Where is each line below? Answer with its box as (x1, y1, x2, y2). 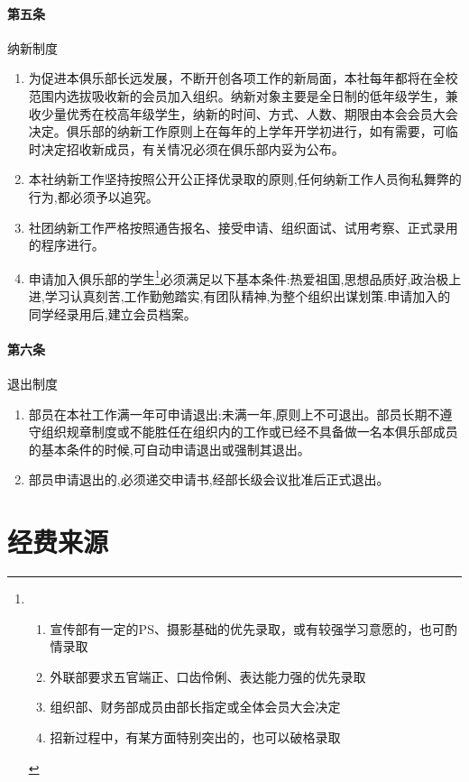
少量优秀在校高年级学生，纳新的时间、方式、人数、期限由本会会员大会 (41, 104, 458, 123)
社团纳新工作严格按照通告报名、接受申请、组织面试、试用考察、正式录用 (28, 217, 458, 236)
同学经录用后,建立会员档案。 (28, 304, 197, 323)
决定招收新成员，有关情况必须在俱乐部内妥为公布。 (41, 139, 345, 158)
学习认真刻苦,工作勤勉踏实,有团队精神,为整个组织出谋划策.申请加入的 (44, 286, 451, 305)
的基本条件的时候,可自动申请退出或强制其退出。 (28, 439, 310, 458)
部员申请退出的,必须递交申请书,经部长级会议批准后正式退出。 (28, 470, 390, 489)
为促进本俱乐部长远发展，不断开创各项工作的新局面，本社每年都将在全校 (28, 69, 458, 87)
